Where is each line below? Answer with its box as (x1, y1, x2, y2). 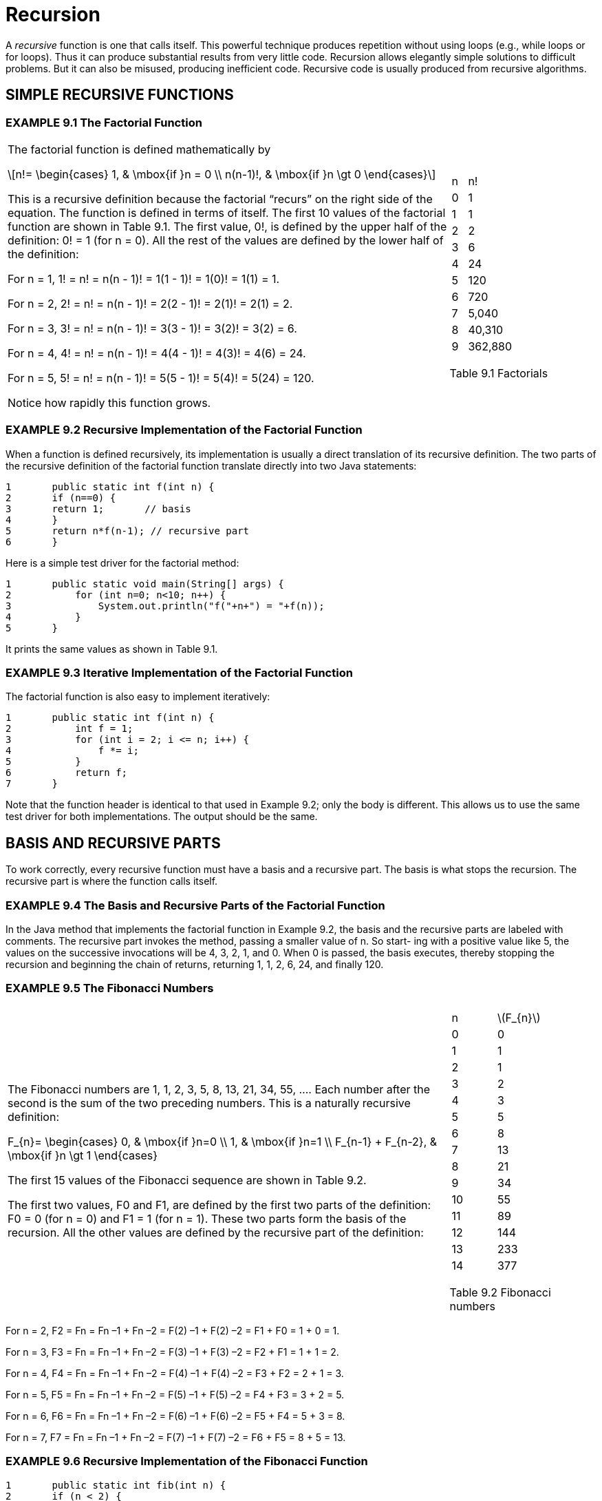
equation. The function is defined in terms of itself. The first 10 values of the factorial (8, 205, 446, 220)
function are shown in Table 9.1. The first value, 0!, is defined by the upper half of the (8, 219, 447, 233)
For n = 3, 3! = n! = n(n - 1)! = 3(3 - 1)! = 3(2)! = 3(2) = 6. (8, 321, 297, 335)
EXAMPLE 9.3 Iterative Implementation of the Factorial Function (6, 666, 353, 680)
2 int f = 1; (6, 723, 133, 735)
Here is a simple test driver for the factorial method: (6, 556, 239, 569)
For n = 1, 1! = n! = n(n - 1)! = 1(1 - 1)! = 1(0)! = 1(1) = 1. (8, 271, 280, 286)
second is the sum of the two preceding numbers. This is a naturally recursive (8, 1095, 411, 1110)
